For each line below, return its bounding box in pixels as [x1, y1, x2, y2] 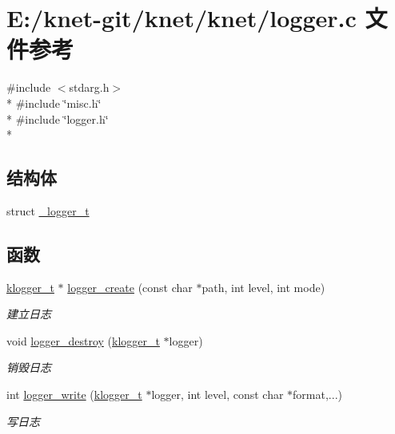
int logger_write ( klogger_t [6, 386, 142, 403]
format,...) [293, 386, 342, 403]
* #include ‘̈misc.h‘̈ [6, 94, 102, 111]
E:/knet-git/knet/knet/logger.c [6, 2, 357, 34]
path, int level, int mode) [201, 278, 325, 295]
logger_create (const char [67, 278, 193, 295]
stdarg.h [69, 79, 110, 96]
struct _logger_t [6, 202, 90, 219]
